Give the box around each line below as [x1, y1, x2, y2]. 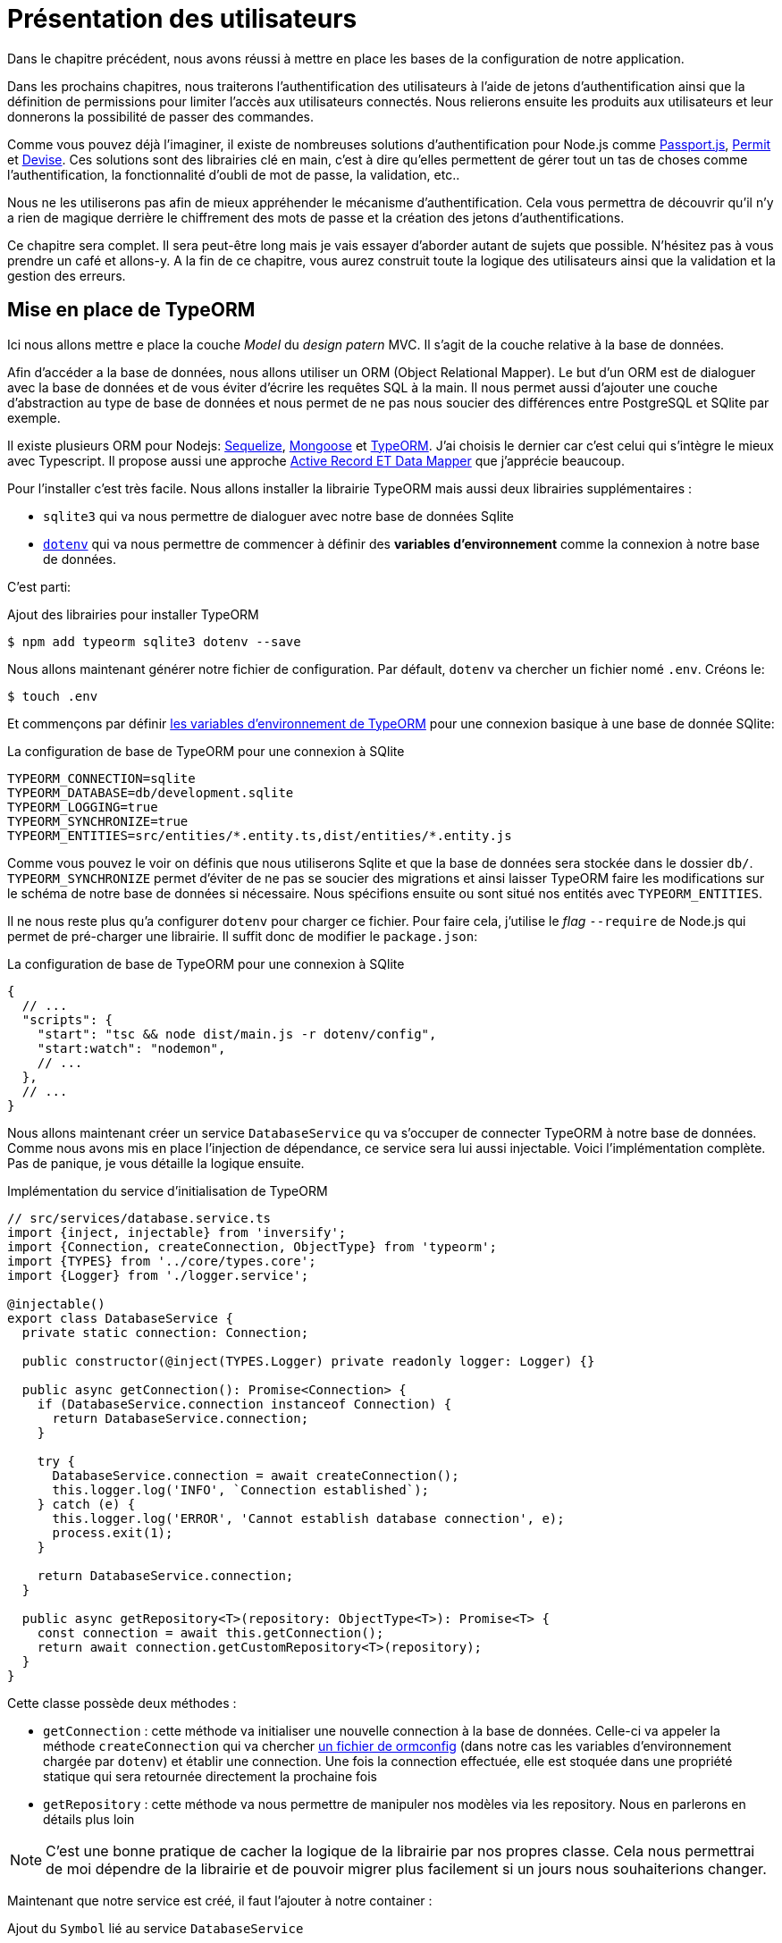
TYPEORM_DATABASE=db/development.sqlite [7, 785, 294, 800]
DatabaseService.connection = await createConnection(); [52, 1468, 459, 1483]
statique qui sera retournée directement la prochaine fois [43, 1768, 377, 1784]
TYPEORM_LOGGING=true [7, 799, 158, 814]
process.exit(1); [52, 1525, 173, 1540]
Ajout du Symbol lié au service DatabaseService [7, 1920, 304, 1936]
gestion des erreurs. [7, 267, 126, 283]
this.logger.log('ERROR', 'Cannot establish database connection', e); [52, 1510, 565, 1526]
